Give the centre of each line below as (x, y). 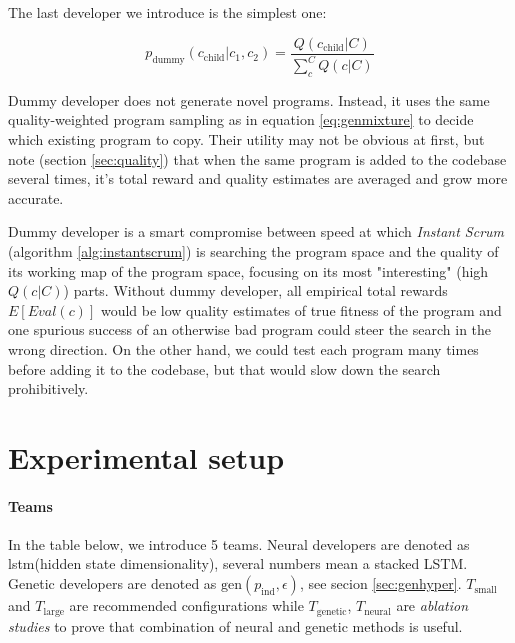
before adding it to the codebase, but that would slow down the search (224, 368)
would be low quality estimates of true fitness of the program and (301, 309)
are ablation (432, 605)
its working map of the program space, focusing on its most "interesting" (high (248, 270)
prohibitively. (48, 388)
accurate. (36, 197)
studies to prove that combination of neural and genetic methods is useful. (235, 625)
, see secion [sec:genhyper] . (380, 583)
